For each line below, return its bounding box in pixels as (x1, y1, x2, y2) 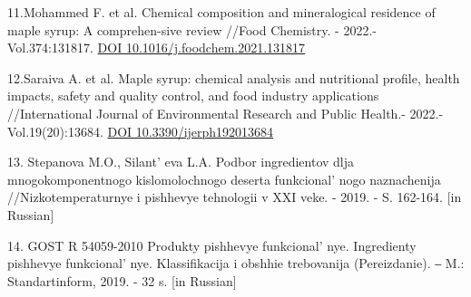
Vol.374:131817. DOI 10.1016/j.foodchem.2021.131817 (7, 38, 306, 57)
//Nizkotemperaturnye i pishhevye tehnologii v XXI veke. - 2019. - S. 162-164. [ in (7, 187, 462, 206)
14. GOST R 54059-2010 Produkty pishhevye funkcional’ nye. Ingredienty (7, 235, 417, 254)
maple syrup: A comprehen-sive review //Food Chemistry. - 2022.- (7, 20, 377, 39)
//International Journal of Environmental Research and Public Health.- (7, 103, 406, 122)
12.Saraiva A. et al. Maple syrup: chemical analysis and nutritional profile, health (7, 68, 460, 87)
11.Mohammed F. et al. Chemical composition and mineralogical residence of (7, 3, 436, 21)
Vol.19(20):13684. (7, 121, 103, 140)
